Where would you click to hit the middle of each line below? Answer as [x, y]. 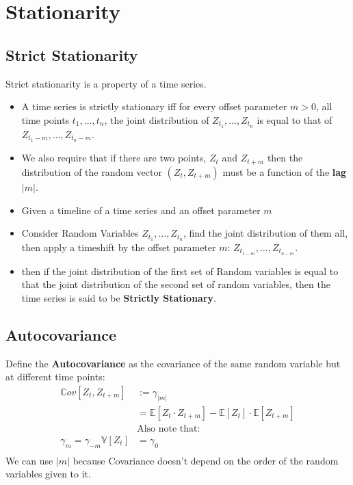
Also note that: [169, 429]
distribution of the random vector [92, 171]
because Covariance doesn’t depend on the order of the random [206, 460]
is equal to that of [295, 119]
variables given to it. [48, 474]
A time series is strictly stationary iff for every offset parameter [154, 106]
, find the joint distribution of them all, [266, 233]
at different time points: [55, 377]
